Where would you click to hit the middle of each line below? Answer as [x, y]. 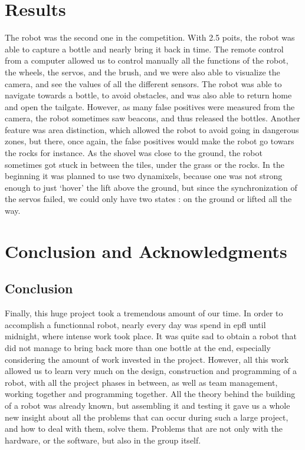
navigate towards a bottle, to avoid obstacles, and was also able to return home [148, 95]
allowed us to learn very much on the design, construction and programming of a [151, 371]
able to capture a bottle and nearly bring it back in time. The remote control [144, 49]
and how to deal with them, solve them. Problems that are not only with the [144, 429]
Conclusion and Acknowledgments [146, 251]
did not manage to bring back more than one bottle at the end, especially [138, 347]
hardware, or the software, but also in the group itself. [103, 440]
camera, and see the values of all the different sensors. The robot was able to [143, 83]
